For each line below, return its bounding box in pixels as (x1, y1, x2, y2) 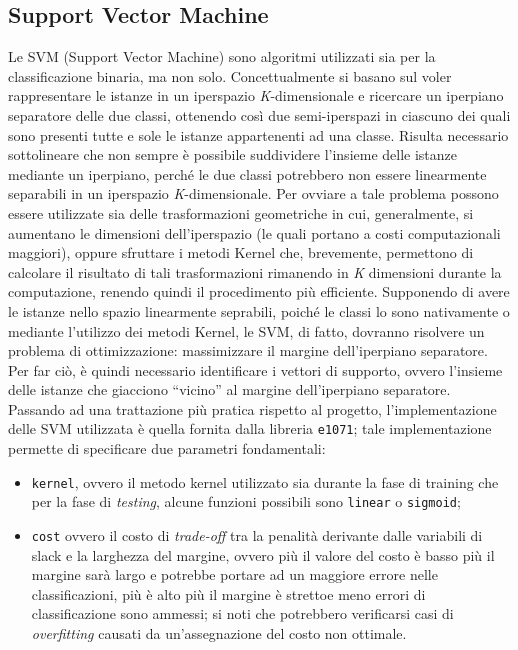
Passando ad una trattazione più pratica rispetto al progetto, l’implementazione (8, 398, 497, 419)
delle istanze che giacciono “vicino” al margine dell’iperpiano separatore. (8, 379, 451, 400)
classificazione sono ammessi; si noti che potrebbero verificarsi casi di (31, 603, 454, 624)
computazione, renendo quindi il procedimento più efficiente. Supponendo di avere (8, 281, 510, 302)
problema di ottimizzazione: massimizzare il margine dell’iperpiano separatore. (8, 340, 488, 361)
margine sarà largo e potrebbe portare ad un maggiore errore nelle (31, 564, 438, 585)
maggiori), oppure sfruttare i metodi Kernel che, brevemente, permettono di (8, 242, 474, 263)
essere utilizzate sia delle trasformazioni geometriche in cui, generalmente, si (8, 202, 474, 223)
